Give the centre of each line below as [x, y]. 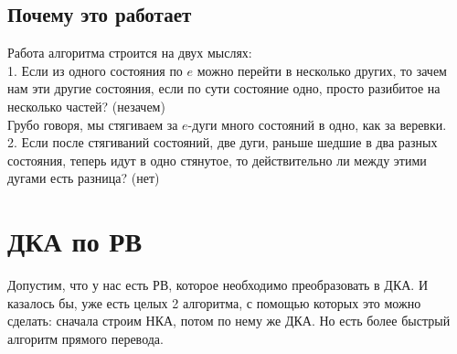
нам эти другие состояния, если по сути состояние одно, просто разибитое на [224, 88]
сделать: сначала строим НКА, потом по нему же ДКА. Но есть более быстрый [229, 321]
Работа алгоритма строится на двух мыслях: [130, 53]
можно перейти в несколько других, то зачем [322, 70]
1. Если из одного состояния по [95, 70]
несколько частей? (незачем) [86, 106]
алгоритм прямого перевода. [85, 338]
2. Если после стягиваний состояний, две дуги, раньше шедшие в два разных [223, 142]
